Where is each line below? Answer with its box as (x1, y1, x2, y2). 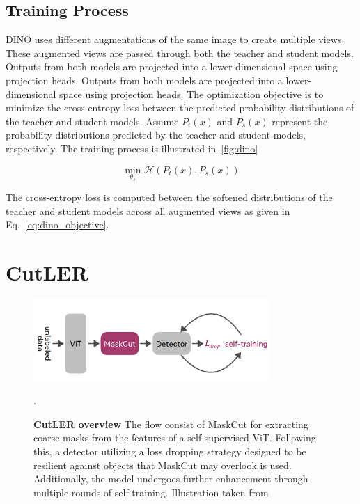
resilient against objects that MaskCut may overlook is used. (33, 457, 292, 472)
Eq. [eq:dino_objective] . (6, 217, 109, 232)
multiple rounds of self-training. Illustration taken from (33, 485, 269, 499)
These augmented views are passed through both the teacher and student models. (6, 45, 354, 60)
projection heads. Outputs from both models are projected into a (6, 72, 283, 87)
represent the (272, 113, 328, 128)
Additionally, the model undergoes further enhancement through (33, 471, 308, 486)
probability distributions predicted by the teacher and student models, (6, 127, 306, 142)
